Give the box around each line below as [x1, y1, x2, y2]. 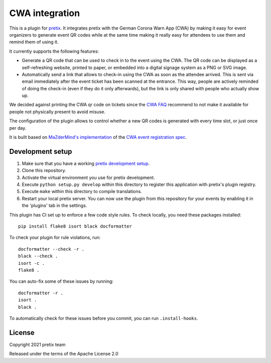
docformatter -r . [18, 290, 64, 296]
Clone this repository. [22, 167, 66, 173]
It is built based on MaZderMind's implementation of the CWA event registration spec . [9, 134, 187, 140]
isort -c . [18, 260, 45, 266]
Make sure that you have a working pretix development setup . [22, 160, 150, 166]
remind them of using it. [9, 39, 59, 45]
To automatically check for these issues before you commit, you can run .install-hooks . [9, 315, 198, 321]
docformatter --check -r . [18, 246, 85, 252]
